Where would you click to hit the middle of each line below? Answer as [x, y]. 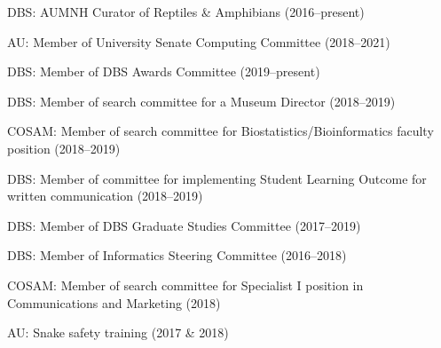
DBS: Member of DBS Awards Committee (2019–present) [164, 71]
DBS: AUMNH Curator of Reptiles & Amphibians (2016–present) [186, 12]
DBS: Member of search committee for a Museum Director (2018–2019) [201, 101]
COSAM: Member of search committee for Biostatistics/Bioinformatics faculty [220, 131]
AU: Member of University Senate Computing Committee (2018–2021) [199, 41]
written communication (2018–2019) [105, 196]
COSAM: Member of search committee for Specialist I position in [185, 285]
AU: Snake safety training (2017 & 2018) [118, 332]
